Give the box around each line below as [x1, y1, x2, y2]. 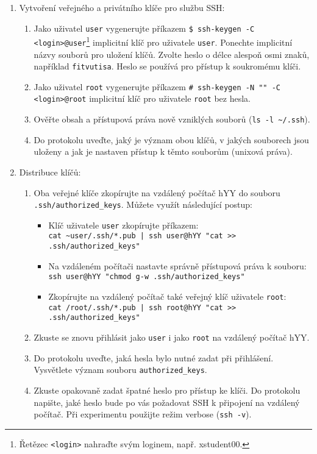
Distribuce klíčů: [19, 165, 81, 178]
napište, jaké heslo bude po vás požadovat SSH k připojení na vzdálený [34, 395, 300, 408]
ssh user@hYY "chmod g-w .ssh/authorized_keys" [48, 272, 245, 282]
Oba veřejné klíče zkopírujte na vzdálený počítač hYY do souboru [34, 186, 280, 199]
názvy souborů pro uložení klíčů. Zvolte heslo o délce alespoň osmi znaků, [34, 48, 310, 60]
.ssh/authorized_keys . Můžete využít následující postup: [34, 198, 253, 211]
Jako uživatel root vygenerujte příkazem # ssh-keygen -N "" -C [34, 80, 281, 93]
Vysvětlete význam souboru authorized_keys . [34, 363, 207, 376]
